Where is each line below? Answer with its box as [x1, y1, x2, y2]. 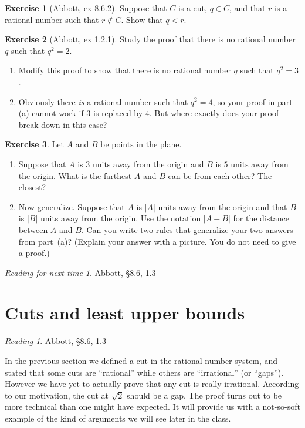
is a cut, [178, 2, 207, 14]
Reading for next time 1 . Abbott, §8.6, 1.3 [5, 266, 156, 278]
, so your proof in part [212, 95, 293, 107]
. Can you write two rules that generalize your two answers [81, 223, 293, 235]
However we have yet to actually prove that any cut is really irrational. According [5, 378, 299, 390]
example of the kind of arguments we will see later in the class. [5, 412, 231, 424]
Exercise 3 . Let [5, 138, 64, 150]
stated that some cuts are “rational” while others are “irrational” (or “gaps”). [5, 366, 284, 378]
